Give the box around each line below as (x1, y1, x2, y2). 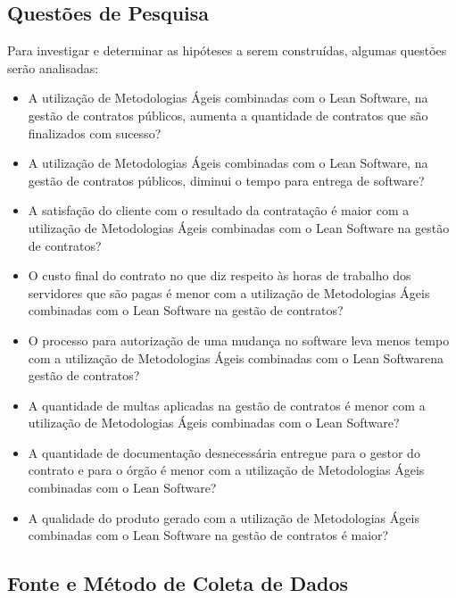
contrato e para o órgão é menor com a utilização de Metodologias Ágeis (28, 461, 425, 479)
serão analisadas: (7, 58, 99, 77)
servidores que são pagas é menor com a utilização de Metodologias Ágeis (28, 283, 430, 302)
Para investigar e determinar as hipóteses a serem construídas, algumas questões (7, 41, 447, 60)
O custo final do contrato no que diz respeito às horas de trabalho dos (28, 266, 411, 285)
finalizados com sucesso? (28, 123, 162, 142)
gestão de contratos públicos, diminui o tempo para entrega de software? (28, 170, 425, 189)
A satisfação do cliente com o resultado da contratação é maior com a (28, 201, 410, 220)
